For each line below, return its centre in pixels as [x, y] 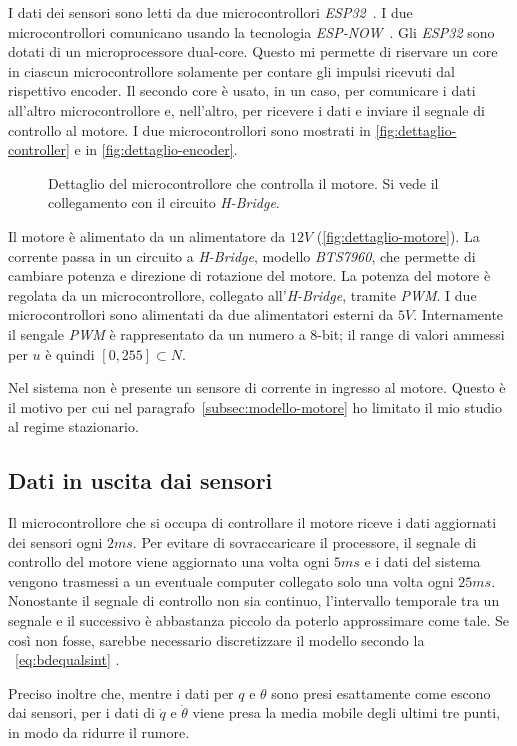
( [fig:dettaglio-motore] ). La [398, 235]
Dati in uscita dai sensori [140, 480]
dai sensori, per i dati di [81, 712]
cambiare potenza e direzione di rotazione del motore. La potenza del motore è [249, 275]
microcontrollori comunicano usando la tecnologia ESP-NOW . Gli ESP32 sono [251, 31]
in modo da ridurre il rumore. [99, 732]
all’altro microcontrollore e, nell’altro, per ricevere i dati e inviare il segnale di [246, 109]
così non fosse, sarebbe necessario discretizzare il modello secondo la [216, 639]
